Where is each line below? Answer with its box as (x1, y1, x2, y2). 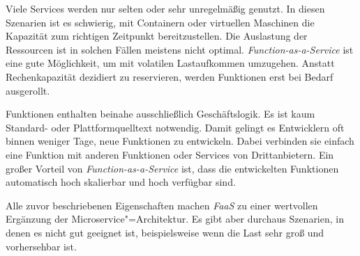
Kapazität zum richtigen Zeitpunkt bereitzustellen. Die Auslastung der (6, 29, 308, 43)
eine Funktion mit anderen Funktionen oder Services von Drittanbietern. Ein (6, 147, 334, 161)
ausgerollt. (6, 83, 50, 97)
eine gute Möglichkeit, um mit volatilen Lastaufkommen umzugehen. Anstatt (6, 56, 335, 70)
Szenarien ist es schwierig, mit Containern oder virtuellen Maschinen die (6, 15, 315, 29)
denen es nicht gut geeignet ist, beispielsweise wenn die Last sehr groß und (6, 225, 324, 239)
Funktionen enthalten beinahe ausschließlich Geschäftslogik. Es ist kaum (6, 106, 315, 121)
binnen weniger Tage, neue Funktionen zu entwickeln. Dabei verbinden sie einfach (6, 134, 354, 148)
